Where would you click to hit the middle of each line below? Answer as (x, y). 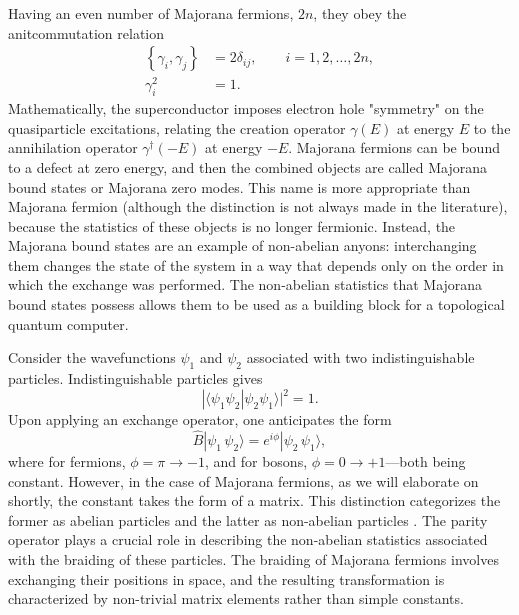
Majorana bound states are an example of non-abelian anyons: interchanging (242, 245)
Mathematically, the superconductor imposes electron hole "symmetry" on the (246, 108)
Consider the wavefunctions (92, 357)
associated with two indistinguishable (360, 357)
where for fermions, (67, 460)
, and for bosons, (256, 460)
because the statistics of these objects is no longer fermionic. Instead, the (232, 225)
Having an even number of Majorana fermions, (151, 13)
